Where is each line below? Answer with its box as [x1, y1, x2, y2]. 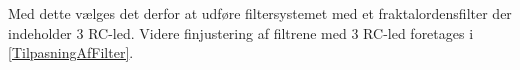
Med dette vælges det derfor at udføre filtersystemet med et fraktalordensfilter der [8, 3, 512, 23]
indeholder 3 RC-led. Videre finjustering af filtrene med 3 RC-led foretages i [8, 22, 474, 43]
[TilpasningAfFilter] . [8, 42, 134, 63]
